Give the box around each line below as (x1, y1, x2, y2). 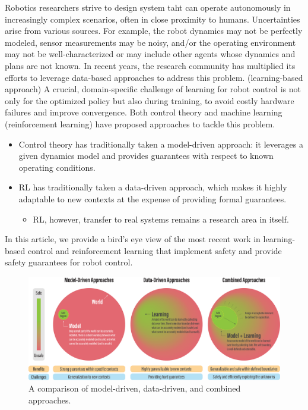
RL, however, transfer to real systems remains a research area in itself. (33, 212, 289, 225)
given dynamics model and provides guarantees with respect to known (18, 149, 274, 162)
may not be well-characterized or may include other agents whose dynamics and (5, 48, 296, 60)
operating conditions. (18, 161, 96, 173)
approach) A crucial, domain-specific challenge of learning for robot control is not (5, 83, 301, 95)
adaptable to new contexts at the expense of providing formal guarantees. (18, 192, 287, 205)
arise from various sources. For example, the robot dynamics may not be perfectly (5, 24, 303, 37)
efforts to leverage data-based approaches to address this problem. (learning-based (5, 71, 303, 83)
